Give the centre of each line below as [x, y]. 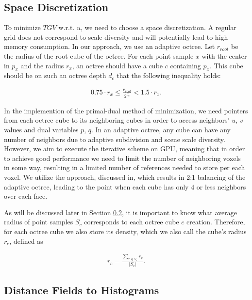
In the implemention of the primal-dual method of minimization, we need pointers [126, 110]
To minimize [22, 27]
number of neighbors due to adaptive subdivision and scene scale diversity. [115, 139]
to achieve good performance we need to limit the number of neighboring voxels [122, 158]
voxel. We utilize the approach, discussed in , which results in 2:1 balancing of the [125, 177]
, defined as [26, 241]
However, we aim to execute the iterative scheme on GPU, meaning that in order [125, 149]
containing [185, 65]
